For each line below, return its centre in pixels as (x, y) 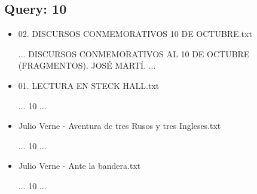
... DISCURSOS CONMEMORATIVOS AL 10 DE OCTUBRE (134, 53)
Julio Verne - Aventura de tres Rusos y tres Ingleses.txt (120, 126)
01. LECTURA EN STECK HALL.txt (89, 85)
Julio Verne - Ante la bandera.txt (79, 166)
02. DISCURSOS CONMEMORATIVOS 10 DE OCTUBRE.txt (135, 34)
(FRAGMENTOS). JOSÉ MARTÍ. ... (87, 65)
